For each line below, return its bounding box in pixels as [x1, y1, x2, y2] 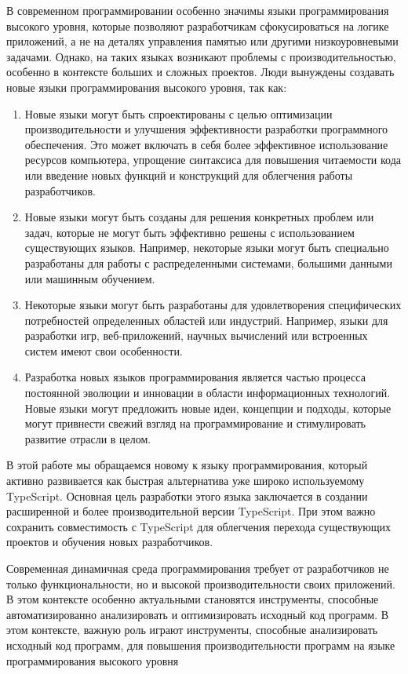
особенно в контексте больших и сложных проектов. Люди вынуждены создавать [6, 64, 395, 80]
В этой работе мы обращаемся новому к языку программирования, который [6, 457, 368, 473]
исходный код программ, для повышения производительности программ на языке [6, 636, 395, 653]
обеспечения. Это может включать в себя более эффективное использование [24, 136, 388, 152]
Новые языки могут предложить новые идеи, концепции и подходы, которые [24, 399, 392, 416]
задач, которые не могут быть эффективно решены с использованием [24, 224, 355, 240]
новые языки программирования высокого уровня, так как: [6, 78, 287, 95]
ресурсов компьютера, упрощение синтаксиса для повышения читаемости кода [24, 151, 402, 168]
